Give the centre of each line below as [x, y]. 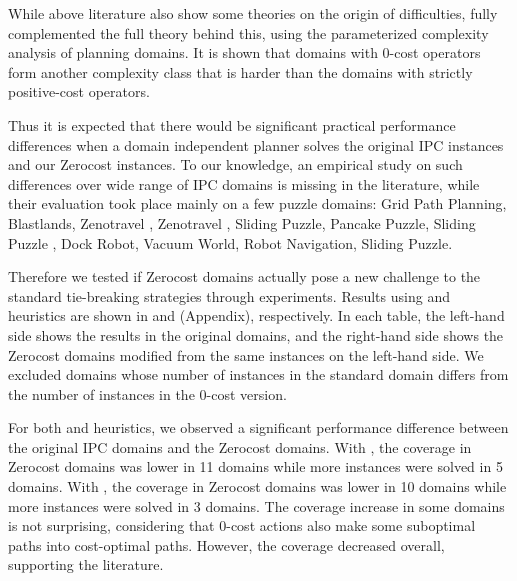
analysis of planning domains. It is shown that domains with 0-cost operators [244, 52]
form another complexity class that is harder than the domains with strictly [240, 71]
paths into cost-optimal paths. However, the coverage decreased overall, [226, 544]
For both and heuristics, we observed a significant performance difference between [258, 427]
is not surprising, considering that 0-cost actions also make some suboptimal [242, 525]
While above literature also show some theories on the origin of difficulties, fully [253, 13]
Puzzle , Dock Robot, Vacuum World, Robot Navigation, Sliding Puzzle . [230, 242]
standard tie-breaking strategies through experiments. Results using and [229, 295]
